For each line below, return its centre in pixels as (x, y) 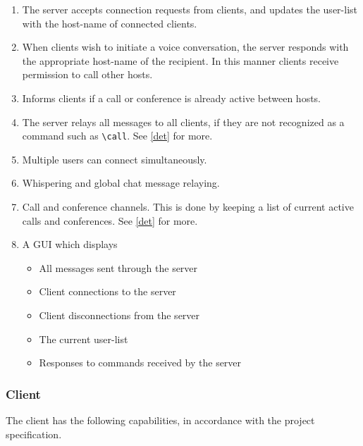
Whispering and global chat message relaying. (121, 183)
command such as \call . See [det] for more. (117, 136)
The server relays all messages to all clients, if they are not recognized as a (183, 122)
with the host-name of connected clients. (110, 23)
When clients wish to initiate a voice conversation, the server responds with (185, 47)
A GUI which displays (70, 244)
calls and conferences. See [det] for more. (110, 220)
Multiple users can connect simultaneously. (115, 159)
